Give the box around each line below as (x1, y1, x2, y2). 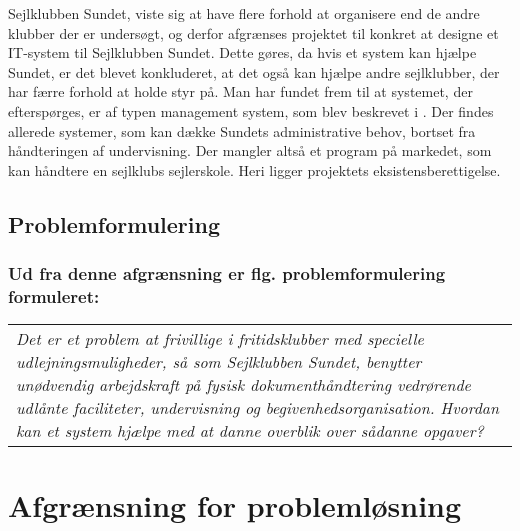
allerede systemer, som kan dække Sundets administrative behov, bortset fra (8, 120, 476, 141)
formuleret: (8, 283, 100, 308)
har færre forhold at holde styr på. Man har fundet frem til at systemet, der (8, 81, 473, 102)
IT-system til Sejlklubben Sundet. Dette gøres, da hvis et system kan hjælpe (8, 42, 477, 63)
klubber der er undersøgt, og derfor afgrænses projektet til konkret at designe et (8, 22, 499, 43)
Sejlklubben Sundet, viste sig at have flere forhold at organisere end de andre (8, 3, 480, 23)
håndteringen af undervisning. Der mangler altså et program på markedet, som (8, 140, 492, 161)
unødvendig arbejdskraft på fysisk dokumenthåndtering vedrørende (16, 373, 471, 397)
